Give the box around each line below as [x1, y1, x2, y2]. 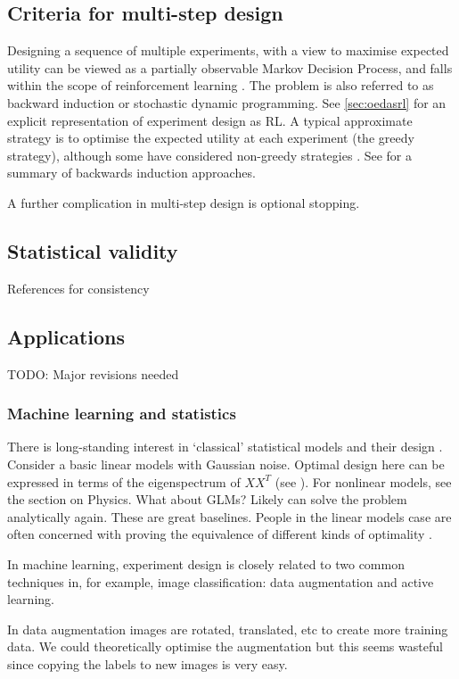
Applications [7, 322, 126, 350]
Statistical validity [7, 236, 178, 264]
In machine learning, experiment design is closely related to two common [7, 554, 405, 573]
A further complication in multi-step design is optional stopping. [7, 193, 360, 211]
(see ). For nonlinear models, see [275, 472, 452, 491]
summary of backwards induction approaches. [7, 163, 256, 182]
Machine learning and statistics [7, 402, 236, 425]
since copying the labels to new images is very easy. [7, 654, 288, 673]
